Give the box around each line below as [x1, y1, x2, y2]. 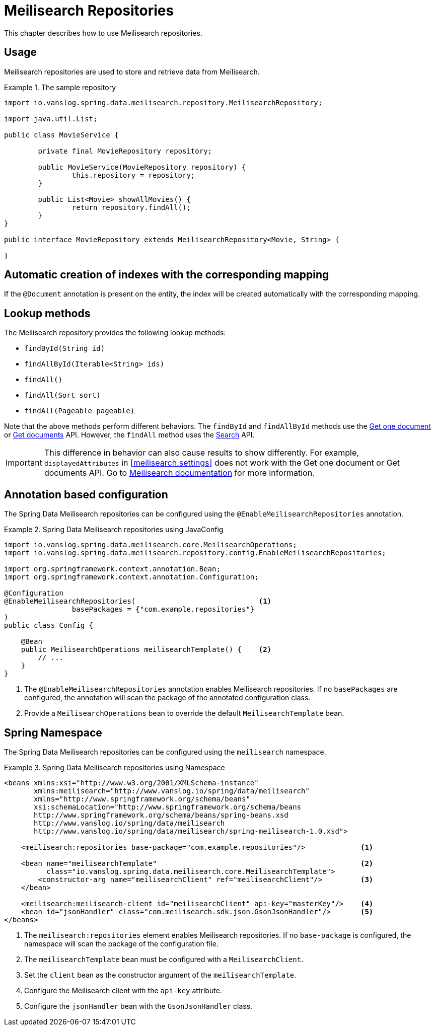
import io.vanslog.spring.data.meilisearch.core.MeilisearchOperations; [4, 541, 297, 549]
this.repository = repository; [71, 171, 195, 179]
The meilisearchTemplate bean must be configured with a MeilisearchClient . [24, 954, 304, 964]
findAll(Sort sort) [24, 391, 101, 400]
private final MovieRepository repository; [38, 146, 212, 155]
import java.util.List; [4, 114, 98, 123]
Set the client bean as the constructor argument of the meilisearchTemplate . [24, 970, 297, 979]
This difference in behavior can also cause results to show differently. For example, [44, 448, 359, 458]
